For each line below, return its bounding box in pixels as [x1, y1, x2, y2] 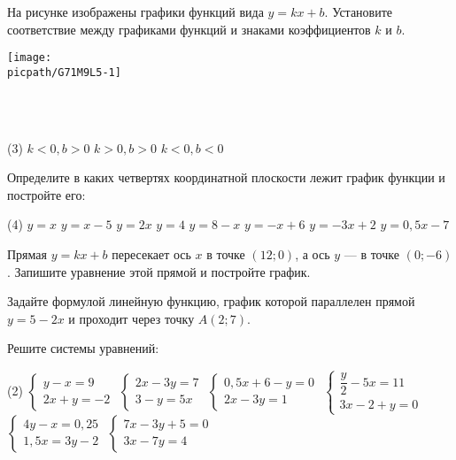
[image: [7, 51, 52, 65]
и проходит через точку [68, 309, 195, 327]
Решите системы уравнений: [7, 339, 159, 357]
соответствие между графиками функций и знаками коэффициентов [7, 19, 371, 38]
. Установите [324, 3, 393, 20]
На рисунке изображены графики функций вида [7, 3, 264, 20]
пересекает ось [112, 245, 191, 264]
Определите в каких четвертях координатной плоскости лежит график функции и [7, 168, 445, 187]
